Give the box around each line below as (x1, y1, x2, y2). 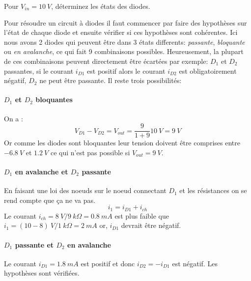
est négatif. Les (172, 258, 218, 268)
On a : (4, 113, 23, 123)
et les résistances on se (179, 185, 247, 196)
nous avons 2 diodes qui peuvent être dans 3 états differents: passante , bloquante (4, 36, 245, 47)
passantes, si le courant (4, 65, 74, 76)
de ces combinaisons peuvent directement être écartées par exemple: (4, 56, 208, 66)
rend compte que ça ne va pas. (4, 195, 95, 205)
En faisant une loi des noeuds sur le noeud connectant (4, 185, 167, 196)
